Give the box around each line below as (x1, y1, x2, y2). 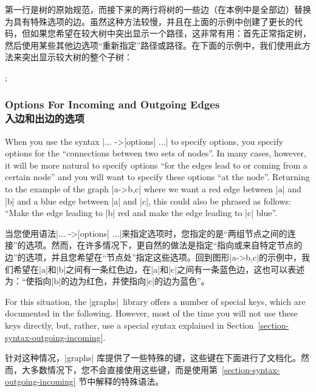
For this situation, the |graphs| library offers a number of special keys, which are (5, 295, 306, 307)
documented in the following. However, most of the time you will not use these (5, 307, 298, 320)
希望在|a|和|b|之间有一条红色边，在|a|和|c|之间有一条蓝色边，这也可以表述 (13, 262, 305, 275)
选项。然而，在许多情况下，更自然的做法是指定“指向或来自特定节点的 (26, 239, 303, 251)
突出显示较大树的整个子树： (21, 51, 132, 63)
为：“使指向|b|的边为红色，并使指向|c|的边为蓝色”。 (5, 275, 210, 287)
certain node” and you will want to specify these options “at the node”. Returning (5, 170, 310, 183)
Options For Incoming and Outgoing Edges (5, 97, 220, 112)
